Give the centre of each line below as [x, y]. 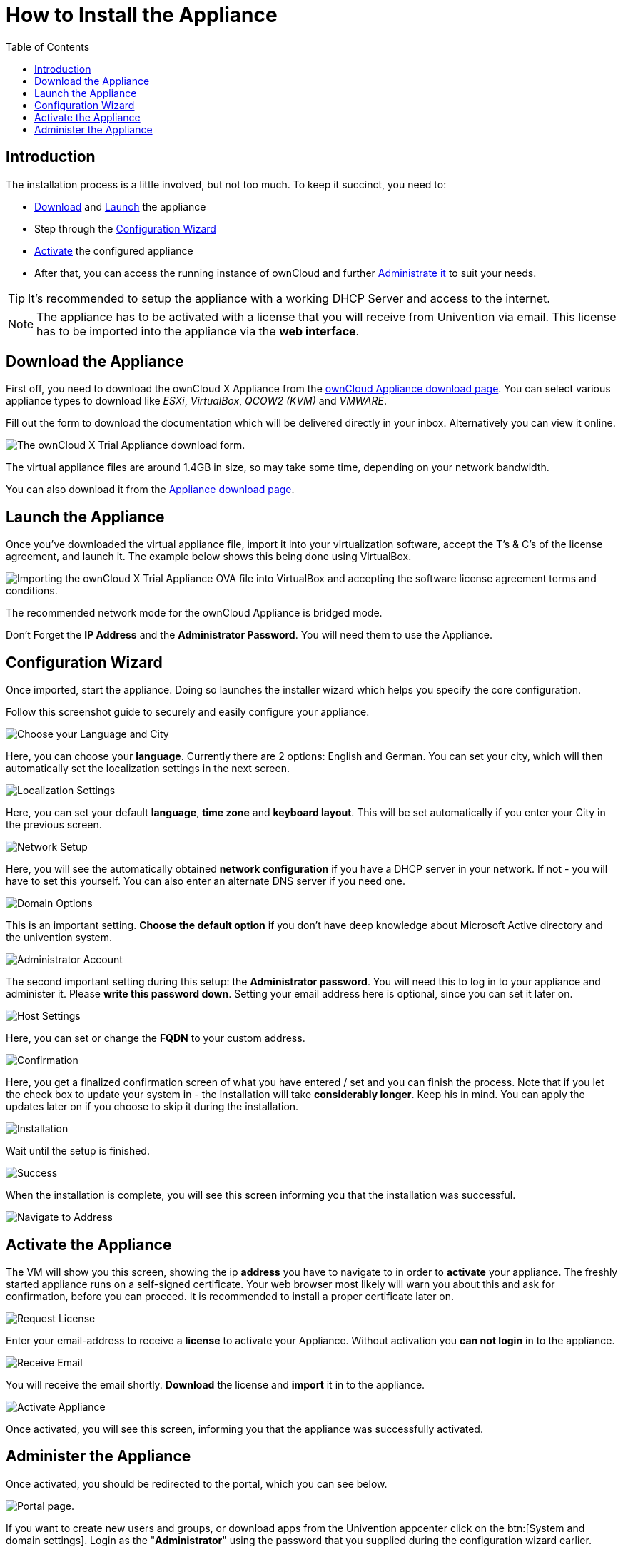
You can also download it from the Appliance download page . [150, 490]
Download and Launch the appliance [120, 206]
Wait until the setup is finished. [78, 1151]
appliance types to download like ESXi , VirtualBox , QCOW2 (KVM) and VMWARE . [196, 401]
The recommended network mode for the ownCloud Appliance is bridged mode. [194, 613]
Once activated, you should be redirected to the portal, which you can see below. [197, 1483]
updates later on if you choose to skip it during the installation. [152, 1107]
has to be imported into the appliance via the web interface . [198, 331]
